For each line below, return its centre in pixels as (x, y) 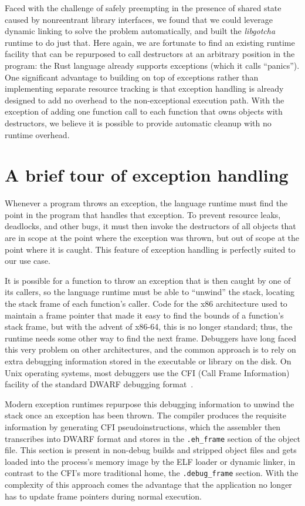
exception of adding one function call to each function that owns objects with (144, 111)
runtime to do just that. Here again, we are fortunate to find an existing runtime (150, 42)
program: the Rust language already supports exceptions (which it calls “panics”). (152, 65)
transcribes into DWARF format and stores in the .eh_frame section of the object (152, 438)
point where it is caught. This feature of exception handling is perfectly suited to (150, 249)
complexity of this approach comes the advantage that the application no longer (148, 485)
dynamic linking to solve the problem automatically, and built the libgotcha (140, 31)
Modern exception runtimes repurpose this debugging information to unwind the (150, 403)
